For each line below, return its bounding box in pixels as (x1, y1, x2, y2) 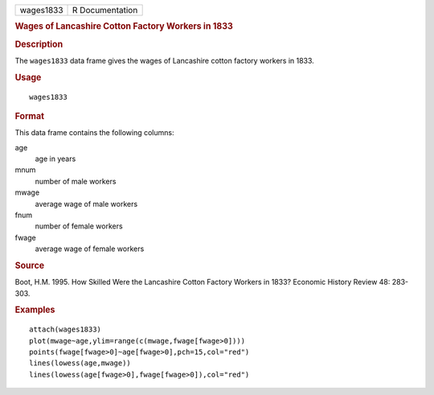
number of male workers (35, 176, 117, 186)
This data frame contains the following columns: (14, 128, 174, 138)
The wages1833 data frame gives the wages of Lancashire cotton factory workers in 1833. (14, 56, 315, 65)
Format (14, 110, 44, 121)
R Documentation (72, 5, 138, 15)
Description (14, 39, 63, 50)
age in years (35, 154, 76, 164)
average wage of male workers (35, 199, 138, 208)
